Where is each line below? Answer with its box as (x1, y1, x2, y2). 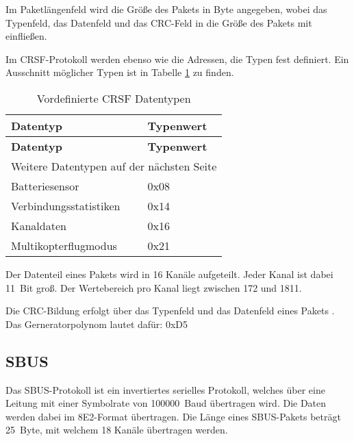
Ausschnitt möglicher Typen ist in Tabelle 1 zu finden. (5, 65, 234, 79)
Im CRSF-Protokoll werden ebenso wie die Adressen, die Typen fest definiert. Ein (5, 51, 349, 66)
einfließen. (5, 29, 47, 43)
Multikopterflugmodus (11, 237, 117, 253)
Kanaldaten (11, 217, 66, 234)
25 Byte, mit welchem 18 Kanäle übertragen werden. (5, 423, 228, 437)
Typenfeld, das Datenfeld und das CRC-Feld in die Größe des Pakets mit (5, 15, 312, 29)
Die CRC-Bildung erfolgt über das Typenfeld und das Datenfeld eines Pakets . (5, 303, 335, 318)
